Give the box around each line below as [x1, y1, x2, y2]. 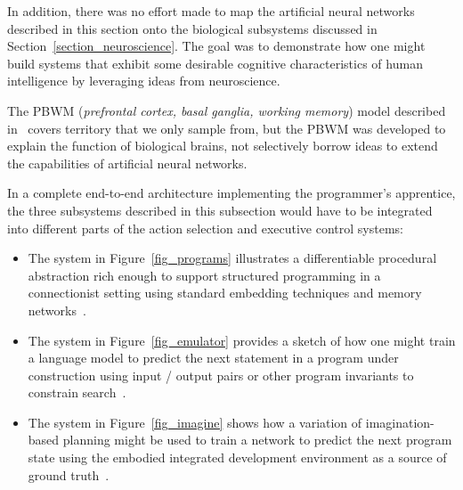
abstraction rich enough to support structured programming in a [28, 265, 381, 284]
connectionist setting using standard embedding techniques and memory [28, 283, 422, 302]
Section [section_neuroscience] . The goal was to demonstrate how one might [7, 37, 426, 55]
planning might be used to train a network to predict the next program [62, 430, 452, 449]
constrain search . [28, 383, 126, 402]
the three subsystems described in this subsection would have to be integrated [7, 200, 433, 219]
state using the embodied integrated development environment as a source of [28, 448, 447, 467]
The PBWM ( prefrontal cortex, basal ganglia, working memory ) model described [7, 101, 446, 119]
